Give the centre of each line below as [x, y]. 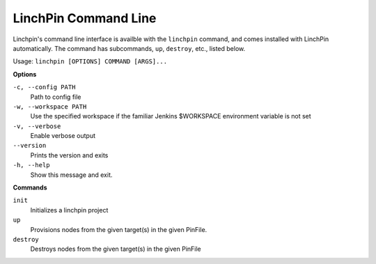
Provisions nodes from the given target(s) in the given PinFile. [119, 229]
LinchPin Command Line [85, 18]
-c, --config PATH [44, 87]
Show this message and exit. [71, 175]
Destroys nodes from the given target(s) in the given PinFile [116, 249]
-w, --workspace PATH [50, 107]
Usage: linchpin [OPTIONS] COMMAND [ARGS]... [90, 61]
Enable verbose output [63, 136]
